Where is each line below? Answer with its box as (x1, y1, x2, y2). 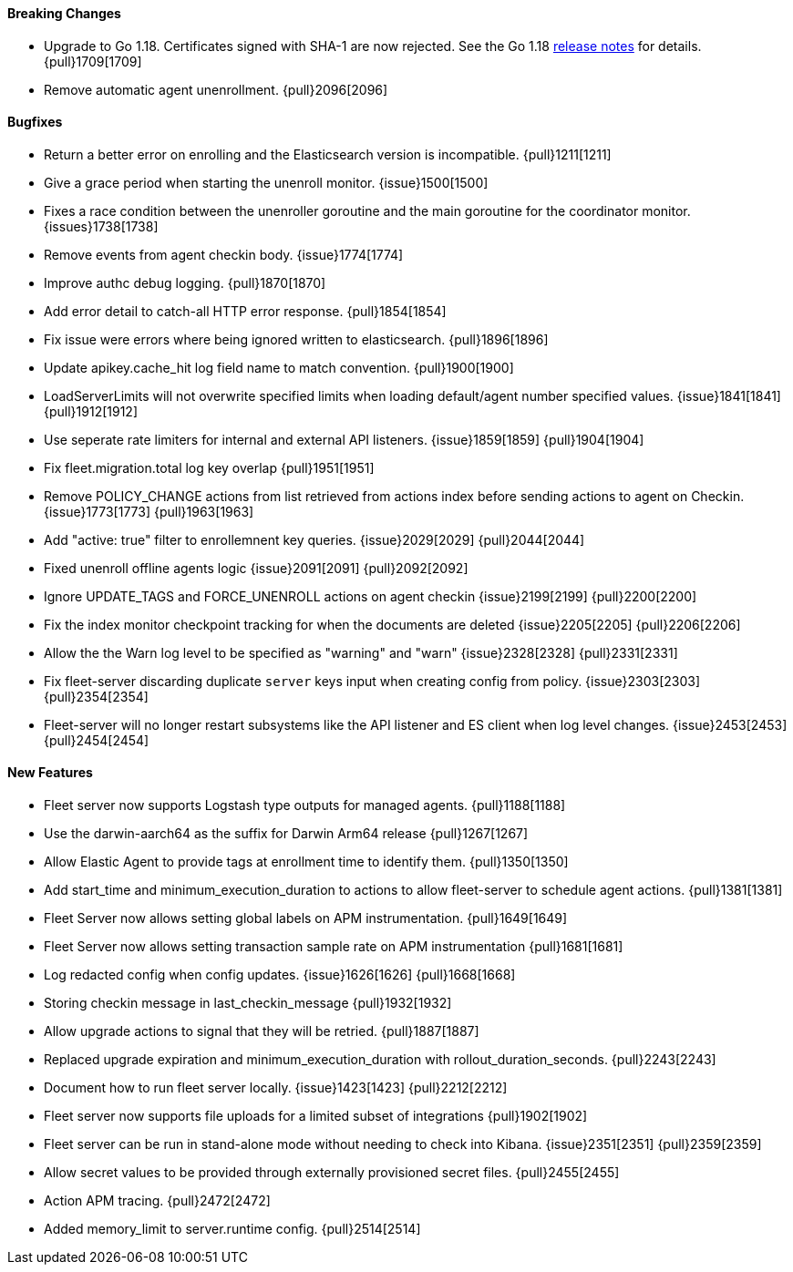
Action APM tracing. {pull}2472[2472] (44, 1193, 271, 1209)
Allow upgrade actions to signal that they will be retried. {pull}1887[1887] (44, 1023, 479, 1040)
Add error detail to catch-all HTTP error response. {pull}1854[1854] (44, 303, 447, 319)
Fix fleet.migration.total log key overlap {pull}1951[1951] (44, 459, 375, 476)
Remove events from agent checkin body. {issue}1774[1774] (44, 246, 404, 262)
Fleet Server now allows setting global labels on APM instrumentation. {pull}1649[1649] (44, 910, 568, 927)
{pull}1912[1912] (44, 403, 138, 419)
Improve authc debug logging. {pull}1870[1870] (44, 274, 326, 291)
